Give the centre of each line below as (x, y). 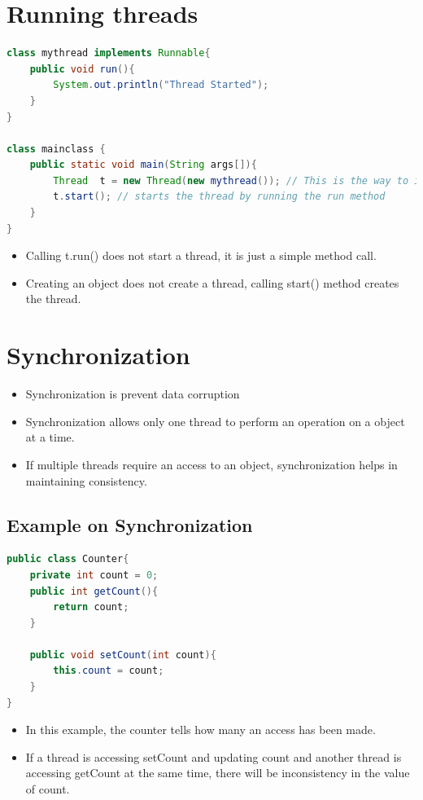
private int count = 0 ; (94, 575)
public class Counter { (68, 559)
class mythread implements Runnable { (109, 53)
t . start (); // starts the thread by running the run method (219, 197)
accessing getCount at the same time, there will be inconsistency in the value (218, 773)
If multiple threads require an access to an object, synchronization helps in (211, 464)
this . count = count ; (109, 671)
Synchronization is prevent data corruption (133, 394)
